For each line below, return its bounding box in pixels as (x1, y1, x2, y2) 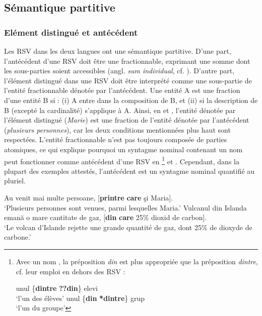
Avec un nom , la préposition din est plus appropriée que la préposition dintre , (16, 256, 258, 266)
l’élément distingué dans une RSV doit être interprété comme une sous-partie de (4, 75, 252, 85)
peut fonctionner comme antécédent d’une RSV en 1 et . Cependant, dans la (4, 154, 239, 166)
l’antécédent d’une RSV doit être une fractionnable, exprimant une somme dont (4, 55, 250, 66)
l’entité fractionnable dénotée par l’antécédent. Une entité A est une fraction (4, 85, 240, 95)
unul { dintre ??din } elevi (16, 283, 98, 293)
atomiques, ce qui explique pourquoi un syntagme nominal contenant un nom (4, 144, 243, 154)
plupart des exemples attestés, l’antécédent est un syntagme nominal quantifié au (4, 165, 255, 176)
